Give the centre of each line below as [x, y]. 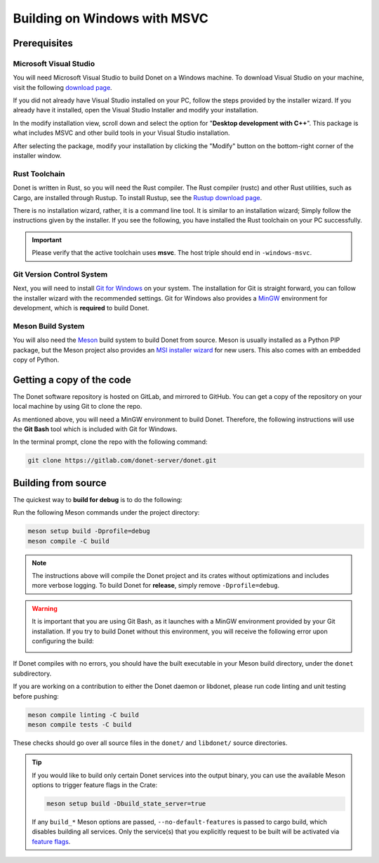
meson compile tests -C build [80, 724]
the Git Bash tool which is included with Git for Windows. [95, 429]
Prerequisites [43, 43]
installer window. [38, 156]
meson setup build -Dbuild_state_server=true [126, 804]
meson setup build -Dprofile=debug [89, 531]
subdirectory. [32, 673]
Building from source [60, 483]
